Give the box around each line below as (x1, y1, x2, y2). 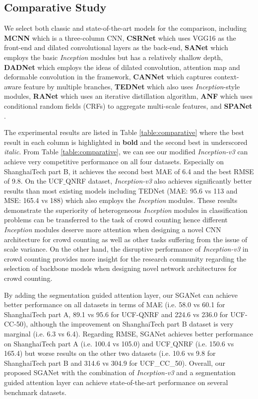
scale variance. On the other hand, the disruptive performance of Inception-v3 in (4, 244, 249, 254)
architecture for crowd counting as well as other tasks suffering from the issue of (4, 234, 248, 244)
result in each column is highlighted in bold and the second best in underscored (4, 136, 248, 147)
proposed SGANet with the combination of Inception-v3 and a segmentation (4, 367, 236, 378)
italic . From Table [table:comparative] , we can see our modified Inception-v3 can (4, 146, 248, 157)
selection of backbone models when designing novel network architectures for (4, 263, 237, 273)
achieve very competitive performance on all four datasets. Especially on (4, 156, 224, 166)
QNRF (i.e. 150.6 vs (173, 338, 234, 348)
